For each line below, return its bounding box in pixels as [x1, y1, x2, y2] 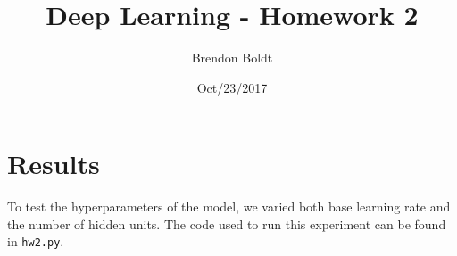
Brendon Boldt [191, 48, 273, 67]
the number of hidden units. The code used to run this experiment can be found [7, 214, 446, 233]
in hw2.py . [7, 232, 64, 251]
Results [7, 145, 100, 182]
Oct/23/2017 [196, 78, 268, 96]
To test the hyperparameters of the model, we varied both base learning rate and [7, 197, 451, 216]
